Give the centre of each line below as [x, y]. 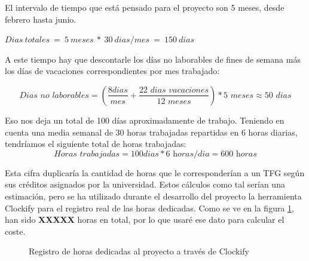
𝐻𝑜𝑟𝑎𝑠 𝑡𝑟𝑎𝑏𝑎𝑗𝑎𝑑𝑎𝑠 [87, 154]
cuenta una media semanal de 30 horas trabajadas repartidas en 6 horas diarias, [151, 132]
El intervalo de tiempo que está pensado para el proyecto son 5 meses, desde [145, 7]
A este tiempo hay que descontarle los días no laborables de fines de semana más [153, 59]
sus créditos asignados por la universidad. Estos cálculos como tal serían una [145, 184]
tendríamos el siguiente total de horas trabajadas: [96, 144]
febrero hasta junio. [41, 19]
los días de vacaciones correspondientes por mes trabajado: [112, 71]
